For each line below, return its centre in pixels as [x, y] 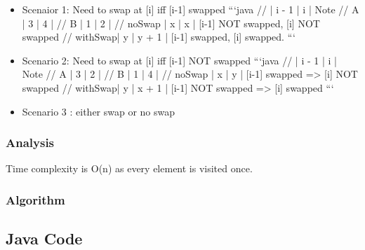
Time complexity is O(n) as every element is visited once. [129, 168]
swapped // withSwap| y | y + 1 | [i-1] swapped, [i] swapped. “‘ [159, 37]
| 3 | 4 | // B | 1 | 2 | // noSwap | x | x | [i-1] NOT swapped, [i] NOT [171, 23]
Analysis [30, 143]
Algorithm [35, 199]
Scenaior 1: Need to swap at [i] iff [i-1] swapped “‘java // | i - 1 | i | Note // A [191, 9]
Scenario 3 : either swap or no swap [99, 111]
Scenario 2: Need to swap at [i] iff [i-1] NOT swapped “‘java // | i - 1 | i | [179, 60]
